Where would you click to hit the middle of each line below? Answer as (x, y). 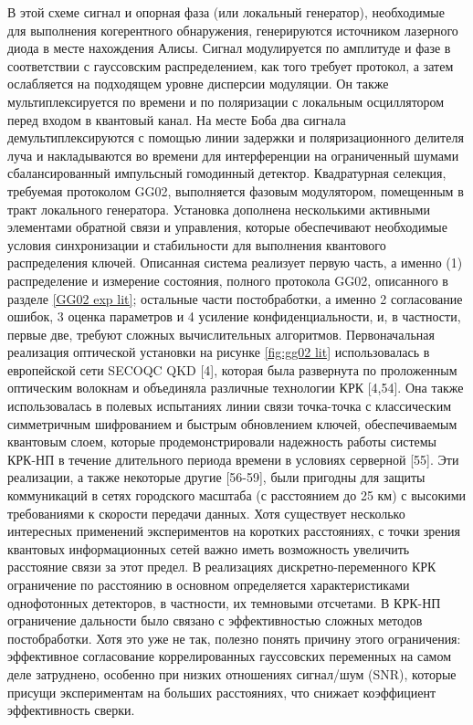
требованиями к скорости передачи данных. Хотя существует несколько (206, 513)
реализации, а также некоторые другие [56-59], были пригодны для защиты (216, 477)
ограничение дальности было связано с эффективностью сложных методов (215, 620)
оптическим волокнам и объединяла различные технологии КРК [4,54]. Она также (236, 388)
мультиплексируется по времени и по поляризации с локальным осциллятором (226, 101)
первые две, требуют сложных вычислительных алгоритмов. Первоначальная (221, 334)
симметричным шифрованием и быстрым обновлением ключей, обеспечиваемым (232, 423)
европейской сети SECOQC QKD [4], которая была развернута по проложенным (232, 369)
